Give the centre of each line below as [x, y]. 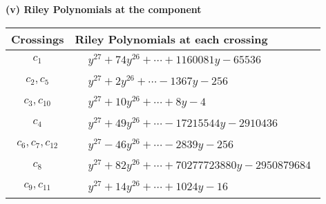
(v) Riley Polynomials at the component [104, 9]
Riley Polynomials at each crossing [171, 39]
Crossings [38, 39]
